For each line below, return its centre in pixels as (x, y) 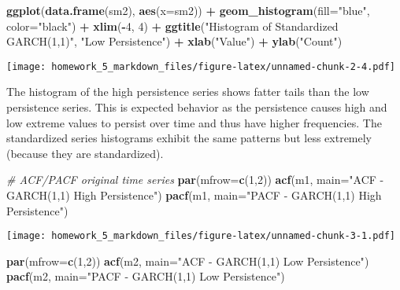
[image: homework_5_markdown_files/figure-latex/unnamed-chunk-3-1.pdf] (201, 236)
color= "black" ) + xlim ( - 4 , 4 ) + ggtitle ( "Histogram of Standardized (172, 26)
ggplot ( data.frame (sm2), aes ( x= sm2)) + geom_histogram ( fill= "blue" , (188, 10)
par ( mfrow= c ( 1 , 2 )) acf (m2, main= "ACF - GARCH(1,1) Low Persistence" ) (188, 261)
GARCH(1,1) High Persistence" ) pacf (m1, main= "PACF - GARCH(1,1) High (194, 195)
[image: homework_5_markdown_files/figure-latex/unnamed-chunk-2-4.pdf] (201, 66)
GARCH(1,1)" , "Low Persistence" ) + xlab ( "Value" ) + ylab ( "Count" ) (174, 41)
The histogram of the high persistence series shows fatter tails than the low (188, 92)
